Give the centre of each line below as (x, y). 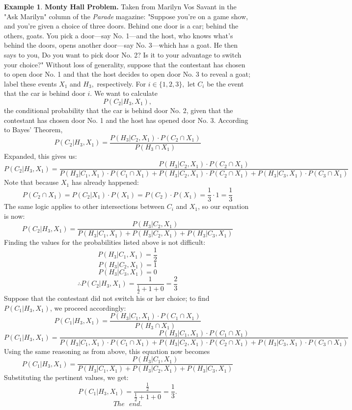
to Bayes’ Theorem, (33, 130)
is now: (14, 216)
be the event (225, 83)
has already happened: (105, 182)
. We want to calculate (124, 93)
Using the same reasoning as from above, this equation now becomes (107, 351)
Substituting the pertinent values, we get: (66, 377)
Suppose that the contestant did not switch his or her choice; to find (107, 298)
